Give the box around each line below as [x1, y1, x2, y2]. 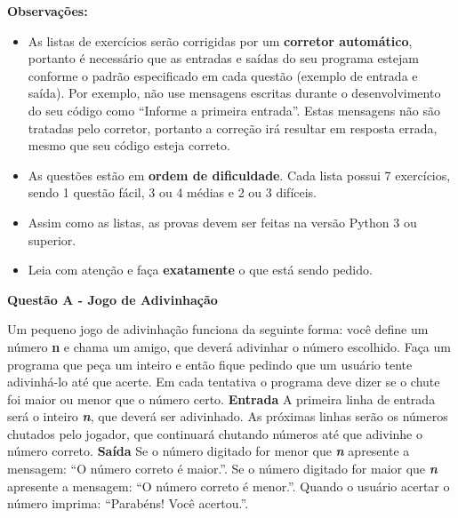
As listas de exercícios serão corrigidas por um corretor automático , [28, 31, 413, 50]
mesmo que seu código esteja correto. [28, 136, 230, 155]
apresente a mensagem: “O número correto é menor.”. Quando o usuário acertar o [7, 476, 450, 495]
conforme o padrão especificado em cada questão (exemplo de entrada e [28, 66, 418, 84]
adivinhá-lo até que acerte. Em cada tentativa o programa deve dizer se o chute [7, 372, 440, 391]
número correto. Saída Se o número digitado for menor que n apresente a [7, 442, 410, 460]
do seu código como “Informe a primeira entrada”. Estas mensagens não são [28, 100, 440, 119]
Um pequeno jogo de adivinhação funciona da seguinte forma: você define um [7, 320, 429, 339]
